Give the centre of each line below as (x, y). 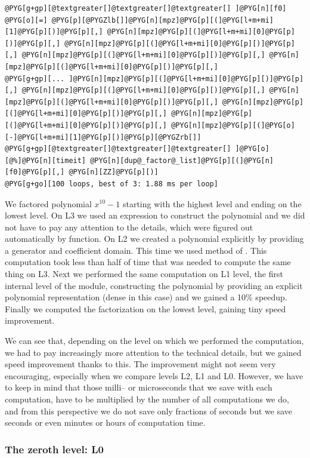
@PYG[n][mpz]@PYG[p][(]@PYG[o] (233, 125)
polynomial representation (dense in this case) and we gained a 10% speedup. (146, 297)
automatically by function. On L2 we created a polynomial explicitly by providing (154, 239)
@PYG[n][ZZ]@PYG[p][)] (114, 172)
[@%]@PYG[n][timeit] (46, 160)
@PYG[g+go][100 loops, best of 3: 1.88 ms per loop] (111, 184)
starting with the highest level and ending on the (212, 203)
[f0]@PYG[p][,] (35, 172)
